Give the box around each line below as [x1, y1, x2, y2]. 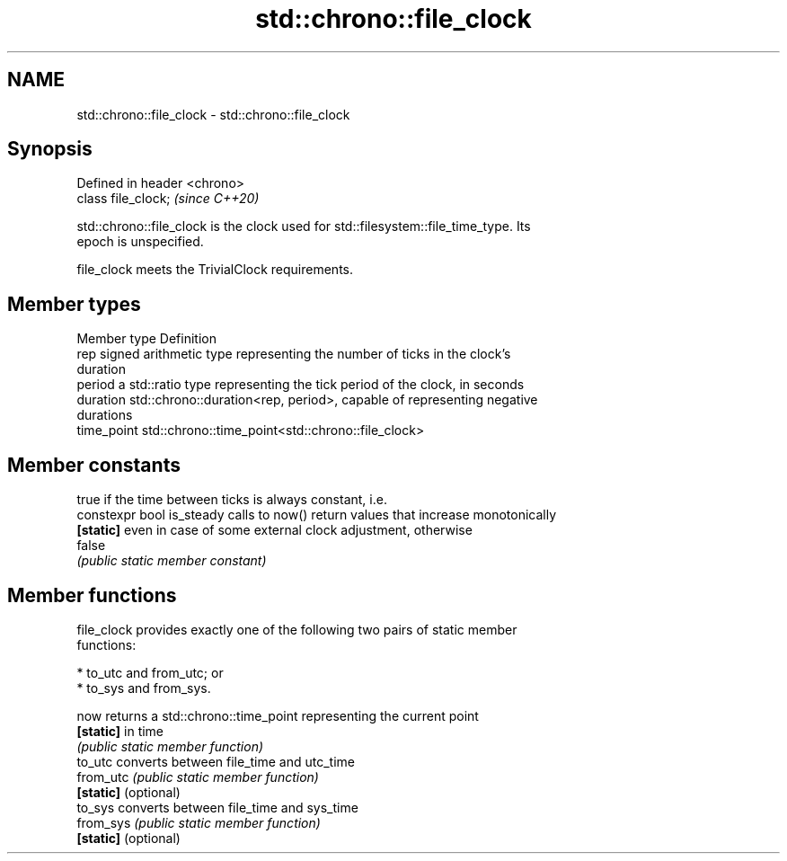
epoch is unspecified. [76, 234, 204, 250]
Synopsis [7, 138, 93, 161]
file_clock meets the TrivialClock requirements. [76, 262, 354, 278]
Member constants [7, 453, 181, 476]
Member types [7, 292, 141, 315]
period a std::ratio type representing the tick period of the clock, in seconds [76, 377, 525, 393]
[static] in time [76, 723, 164, 739]
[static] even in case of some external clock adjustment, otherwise [76, 522, 473, 538]
